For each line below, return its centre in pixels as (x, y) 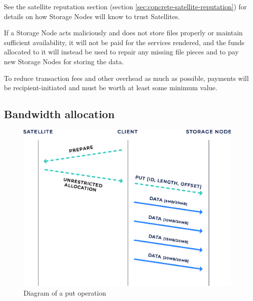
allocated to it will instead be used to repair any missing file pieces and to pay (121, 52)
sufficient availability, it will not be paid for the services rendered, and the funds (124, 42)
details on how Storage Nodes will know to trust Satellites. (92, 16)
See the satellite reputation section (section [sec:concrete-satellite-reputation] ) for (126, 6)
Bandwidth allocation (59, 114)
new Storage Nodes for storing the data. (64, 61)
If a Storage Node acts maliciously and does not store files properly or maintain (123, 33)
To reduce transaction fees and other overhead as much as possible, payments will (126, 78)
